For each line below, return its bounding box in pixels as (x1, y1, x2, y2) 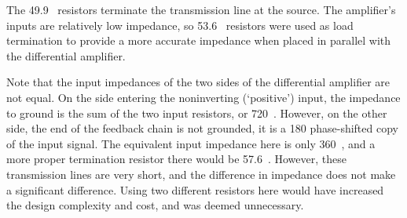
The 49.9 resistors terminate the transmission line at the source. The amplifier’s (6, 2, 396, 17)
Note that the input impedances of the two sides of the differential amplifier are (6, 74, 390, 90)
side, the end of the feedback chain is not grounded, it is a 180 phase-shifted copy (6, 120, 398, 136)
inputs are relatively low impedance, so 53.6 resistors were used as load (6, 16, 354, 33)
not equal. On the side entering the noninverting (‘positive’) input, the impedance (6, 89, 401, 105)
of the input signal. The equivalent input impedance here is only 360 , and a (6, 135, 376, 151)
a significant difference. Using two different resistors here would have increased (6, 181, 384, 198)
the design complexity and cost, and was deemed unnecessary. (6, 197, 304, 213)
